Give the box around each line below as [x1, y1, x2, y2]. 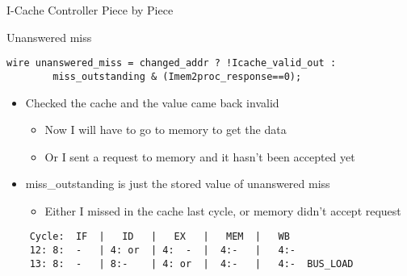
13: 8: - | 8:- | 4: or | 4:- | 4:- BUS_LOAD [29, 257, 354, 270]
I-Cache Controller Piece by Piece [6, 2, 174, 18]
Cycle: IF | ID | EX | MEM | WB [29, 231, 290, 243]
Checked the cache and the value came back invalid [25, 94, 279, 111]
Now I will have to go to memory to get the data [44, 121, 287, 138]
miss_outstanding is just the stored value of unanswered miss [25, 175, 330, 192]
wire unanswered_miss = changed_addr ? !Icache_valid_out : [6, 57, 337, 69]
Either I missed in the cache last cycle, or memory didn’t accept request [44, 202, 401, 219]
